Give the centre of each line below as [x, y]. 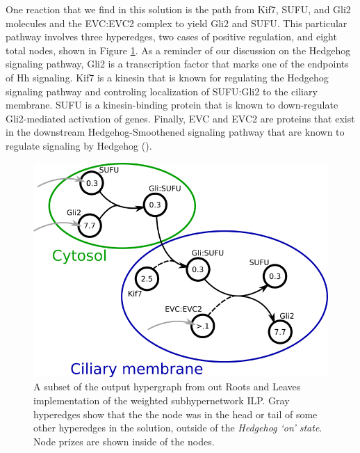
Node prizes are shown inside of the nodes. [124, 441]
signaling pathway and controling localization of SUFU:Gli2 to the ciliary [162, 91]
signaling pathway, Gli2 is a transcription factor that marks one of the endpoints [177, 64]
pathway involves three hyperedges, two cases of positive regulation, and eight [171, 37]
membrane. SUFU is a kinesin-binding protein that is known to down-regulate [172, 105]
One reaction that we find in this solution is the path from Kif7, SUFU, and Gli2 [178, 9]
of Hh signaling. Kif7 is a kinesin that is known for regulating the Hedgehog [167, 77]
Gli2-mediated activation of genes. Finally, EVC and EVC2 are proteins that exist [180, 118]
